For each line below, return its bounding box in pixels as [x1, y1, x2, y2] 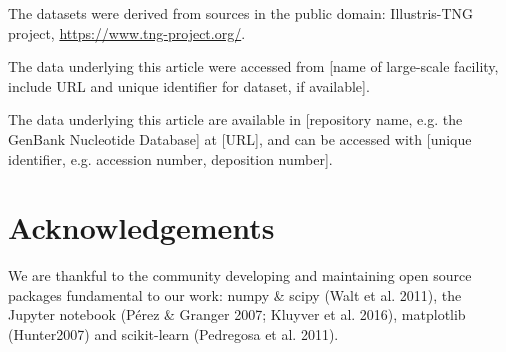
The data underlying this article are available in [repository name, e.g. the [8, 109, 463, 130]
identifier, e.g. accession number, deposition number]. [8, 148, 333, 169]
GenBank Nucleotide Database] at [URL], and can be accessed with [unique [8, 128, 472, 149]
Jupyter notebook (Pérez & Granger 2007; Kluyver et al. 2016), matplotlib [8, 304, 466, 325]
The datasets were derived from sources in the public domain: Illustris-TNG [8, 3, 474, 23]
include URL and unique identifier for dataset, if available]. [8, 75, 370, 96]
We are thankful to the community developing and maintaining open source [8, 265, 472, 286]
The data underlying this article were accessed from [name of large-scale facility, [8, 56, 499, 77]
